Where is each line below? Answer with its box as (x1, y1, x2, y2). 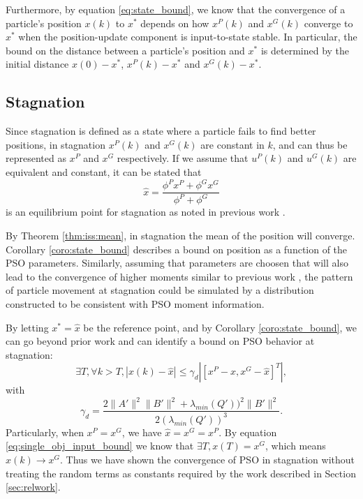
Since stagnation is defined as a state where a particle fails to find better (6, 124, 316, 138)
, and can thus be (272, 137, 348, 151)
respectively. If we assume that (117, 151, 249, 165)
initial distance (6, 57, 69, 71)
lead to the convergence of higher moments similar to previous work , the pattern (6, 269, 353, 283)
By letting (6, 320, 49, 334)
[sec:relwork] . (6, 479, 61, 494)
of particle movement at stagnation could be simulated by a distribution (6, 283, 314, 297)
